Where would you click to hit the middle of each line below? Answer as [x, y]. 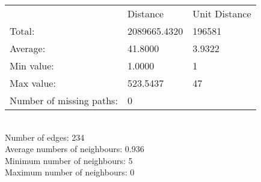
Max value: [33, 83]
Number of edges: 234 [45, 137]
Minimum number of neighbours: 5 [69, 160]
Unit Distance [222, 13]
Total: [22, 31]
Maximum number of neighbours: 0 [70, 172]
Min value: [32, 66]
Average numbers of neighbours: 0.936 [75, 149]
